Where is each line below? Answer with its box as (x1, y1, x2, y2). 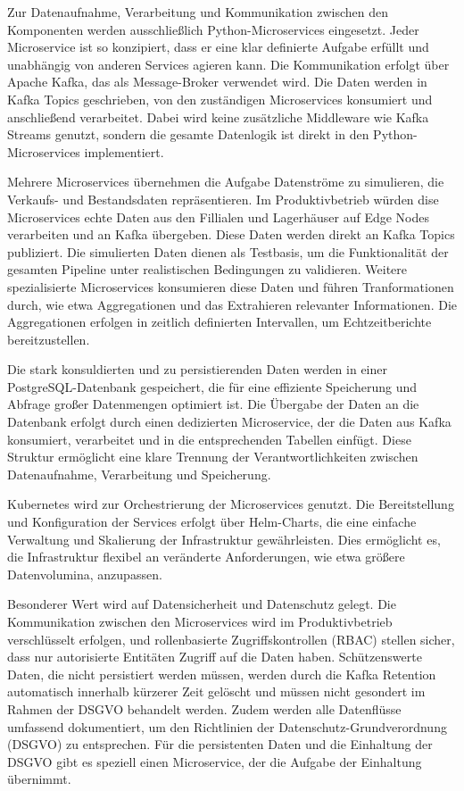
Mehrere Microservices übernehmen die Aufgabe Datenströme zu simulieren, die (7, 172, 444, 191)
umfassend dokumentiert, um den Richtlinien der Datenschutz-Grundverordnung (7, 717, 447, 736)
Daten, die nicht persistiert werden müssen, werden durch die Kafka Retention (7, 664, 436, 683)
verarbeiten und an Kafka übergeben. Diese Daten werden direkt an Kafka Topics (7, 225, 455, 244)
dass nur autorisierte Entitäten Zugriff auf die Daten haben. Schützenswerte (7, 647, 422, 666)
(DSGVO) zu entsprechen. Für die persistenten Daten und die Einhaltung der (7, 735, 433, 754)
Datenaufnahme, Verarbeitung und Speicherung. (7, 464, 271, 483)
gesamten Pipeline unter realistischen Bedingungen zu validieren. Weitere (7, 260, 407, 279)
